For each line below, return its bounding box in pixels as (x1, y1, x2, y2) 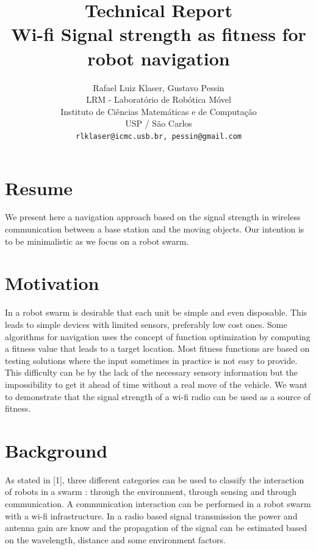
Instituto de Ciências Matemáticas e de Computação (60, 105, 257, 117)
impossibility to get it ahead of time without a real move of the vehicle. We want (5, 377, 307, 390)
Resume (5, 175, 73, 200)
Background (5, 437, 108, 463)
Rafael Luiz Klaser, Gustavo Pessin (93, 81, 224, 94)
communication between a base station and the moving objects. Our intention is (5, 223, 304, 236)
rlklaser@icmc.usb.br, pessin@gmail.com (75, 132, 242, 141)
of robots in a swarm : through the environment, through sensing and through (5, 485, 297, 498)
